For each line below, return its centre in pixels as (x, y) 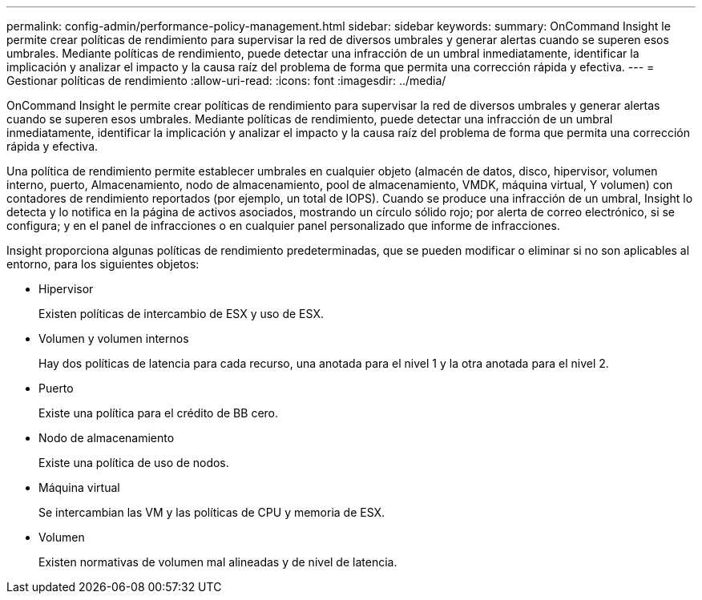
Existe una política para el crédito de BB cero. (159, 413)
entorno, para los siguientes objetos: (103, 264)
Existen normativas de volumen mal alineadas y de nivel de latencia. (218, 562)
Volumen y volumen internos (114, 338)
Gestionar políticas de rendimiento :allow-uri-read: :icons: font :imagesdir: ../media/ (226, 81)
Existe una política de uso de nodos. (134, 463)
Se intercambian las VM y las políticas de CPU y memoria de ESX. (212, 512)
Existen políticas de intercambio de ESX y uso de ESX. (181, 314)
